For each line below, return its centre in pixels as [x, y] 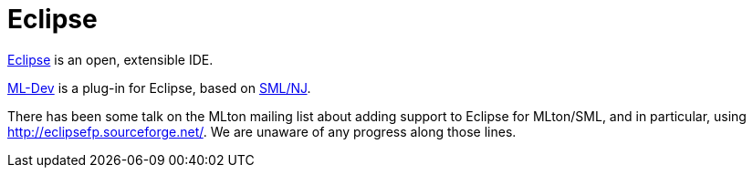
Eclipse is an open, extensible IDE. [110, 59]
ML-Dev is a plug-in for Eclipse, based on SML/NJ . [159, 87]
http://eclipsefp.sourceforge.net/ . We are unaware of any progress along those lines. [262, 131]
